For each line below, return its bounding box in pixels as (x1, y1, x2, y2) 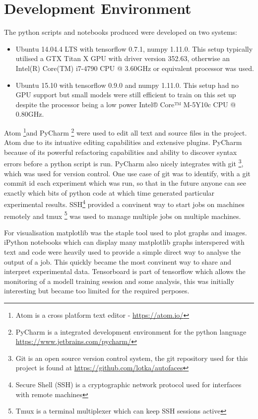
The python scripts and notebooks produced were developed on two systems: (4, 27, 237, 37)
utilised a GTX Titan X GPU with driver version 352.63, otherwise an (15, 53, 230, 64)
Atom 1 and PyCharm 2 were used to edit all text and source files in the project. (4, 126, 247, 138)
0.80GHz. (15, 109, 44, 119)
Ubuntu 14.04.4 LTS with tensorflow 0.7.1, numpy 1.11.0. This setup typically (15, 43, 253, 54)
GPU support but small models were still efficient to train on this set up (15, 89, 236, 100)
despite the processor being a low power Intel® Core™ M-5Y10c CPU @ (15, 99, 236, 109)
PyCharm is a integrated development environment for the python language (15, 326, 247, 337)
